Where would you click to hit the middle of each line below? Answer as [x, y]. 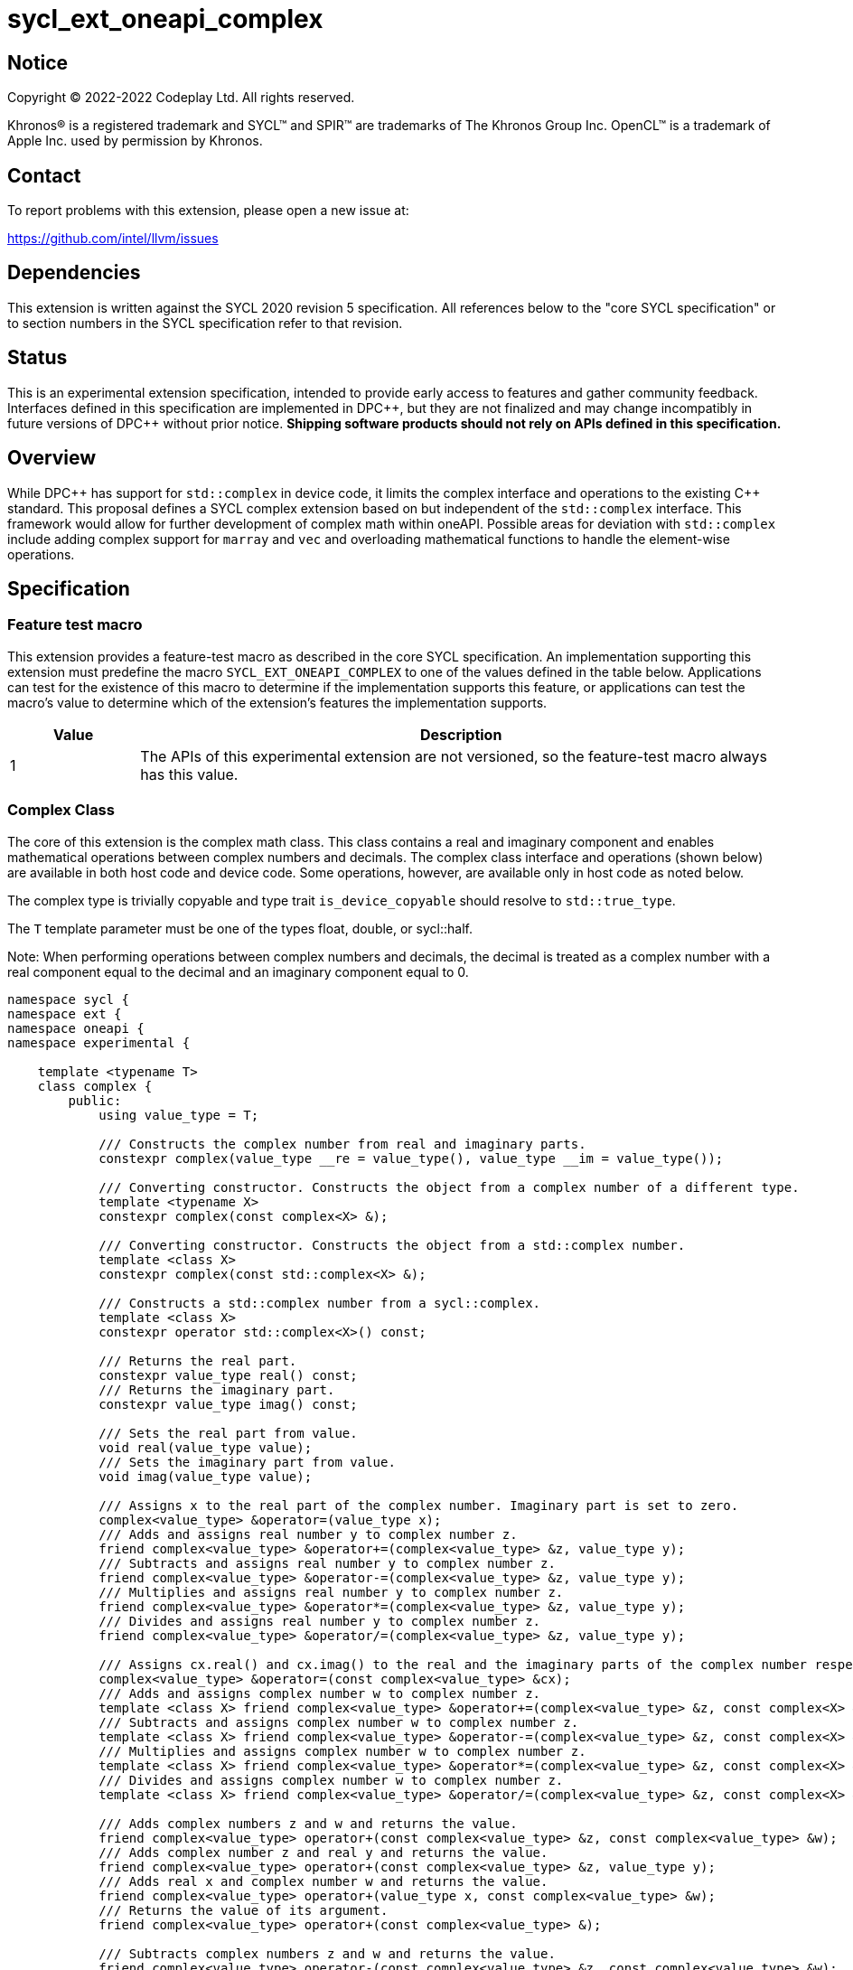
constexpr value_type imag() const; [228, 1404]
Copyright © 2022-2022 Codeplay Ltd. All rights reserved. [181, 98]
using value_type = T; [179, 1115]
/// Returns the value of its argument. [244, 1910]
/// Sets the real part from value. [228, 1433]
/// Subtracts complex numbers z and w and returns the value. [327, 1953]
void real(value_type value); [206, 1447]
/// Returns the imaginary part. [217, 1389]
